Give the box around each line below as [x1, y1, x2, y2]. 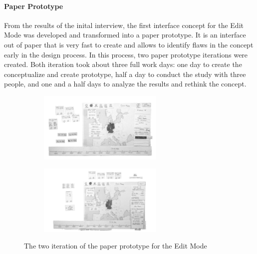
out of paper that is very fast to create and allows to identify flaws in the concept [4, 39, 254, 49]
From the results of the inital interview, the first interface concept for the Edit [4, 19, 244, 30]
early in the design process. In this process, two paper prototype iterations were [4, 49, 248, 59]
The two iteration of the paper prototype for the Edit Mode [24, 240, 207, 251]
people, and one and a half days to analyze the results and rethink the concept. [4, 78, 247, 89]
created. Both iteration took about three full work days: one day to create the [4, 59, 242, 69]
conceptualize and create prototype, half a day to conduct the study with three [4, 68, 246, 79]
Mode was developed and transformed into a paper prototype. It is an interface [4, 29, 246, 40]
